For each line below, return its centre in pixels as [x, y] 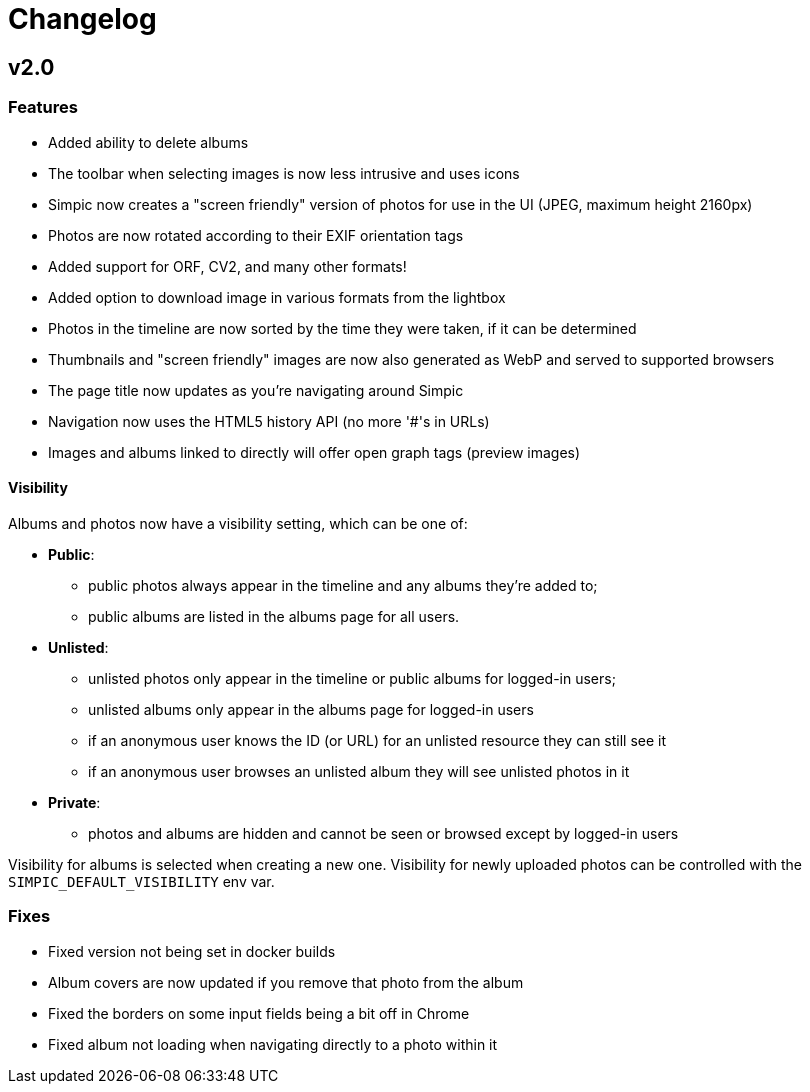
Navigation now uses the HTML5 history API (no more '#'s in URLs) [269, 421]
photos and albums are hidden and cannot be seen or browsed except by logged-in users [383, 833]
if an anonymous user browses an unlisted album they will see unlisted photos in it [359, 771]
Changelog [82, 19]
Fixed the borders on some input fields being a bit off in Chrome [259, 1013]
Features [43, 107]
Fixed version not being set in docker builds [192, 951]
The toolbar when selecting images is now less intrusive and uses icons [284, 173]
